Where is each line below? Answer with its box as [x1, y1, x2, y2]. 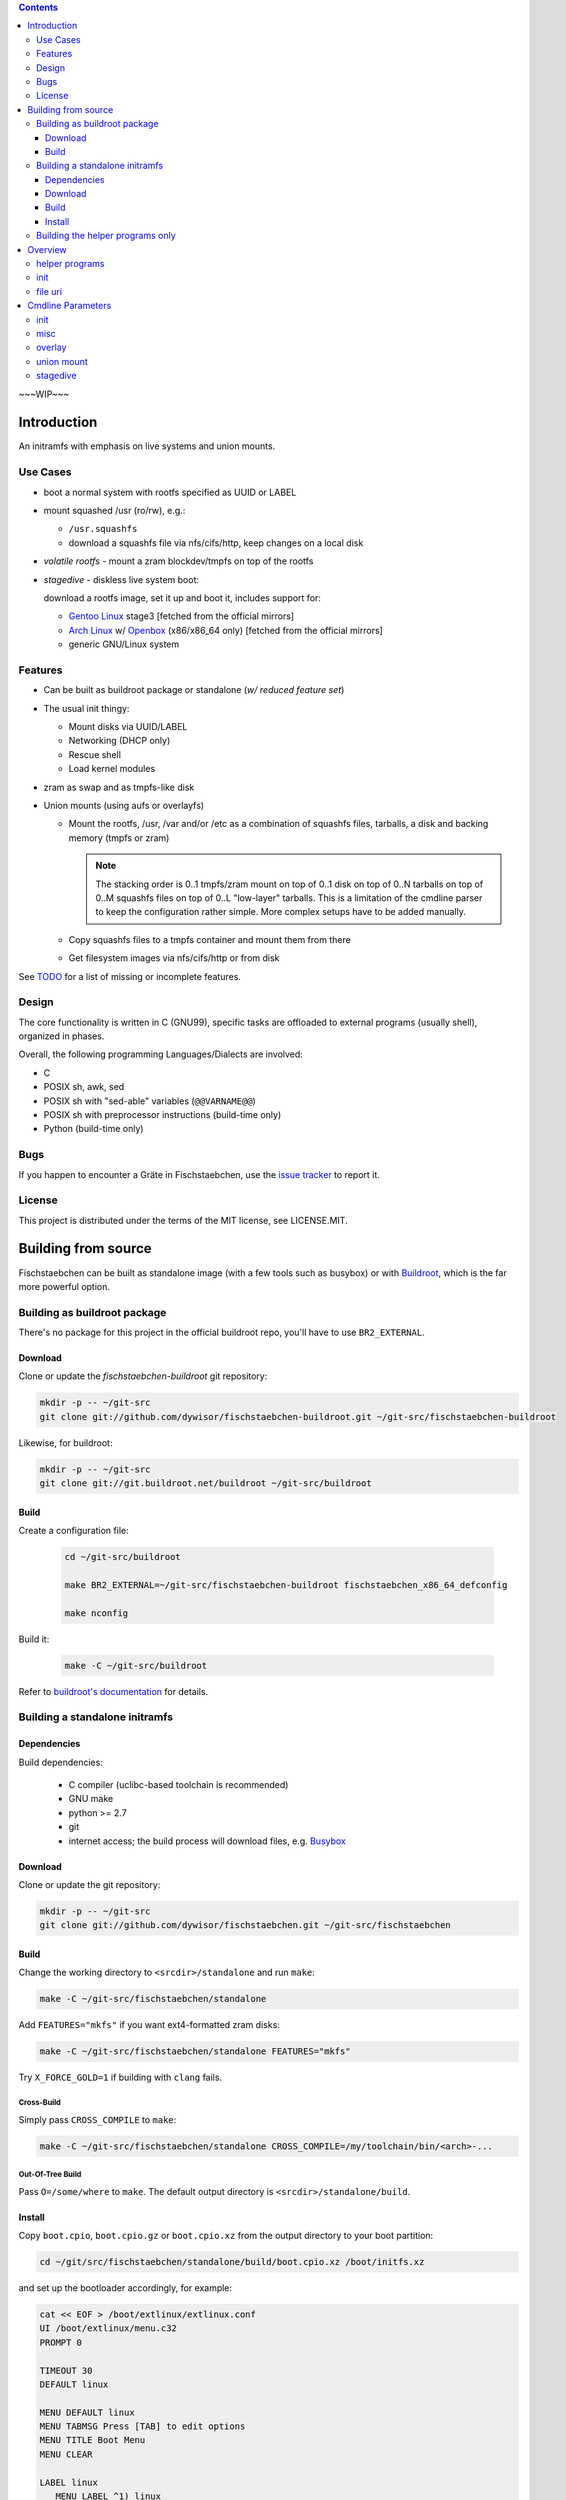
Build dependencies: [18, 1756, 104, 1768]
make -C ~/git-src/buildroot [64, 1660, 208, 1671]
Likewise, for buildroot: [18, 1436, 113, 1449]
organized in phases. [18, 1030, 105, 1042]
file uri [36, 285, 63, 297]
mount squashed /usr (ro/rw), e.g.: [43, 504, 186, 516]
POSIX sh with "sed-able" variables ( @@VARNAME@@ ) [43, 1095, 257, 1107]
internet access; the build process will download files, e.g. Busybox [68, 1835, 347, 1847]
